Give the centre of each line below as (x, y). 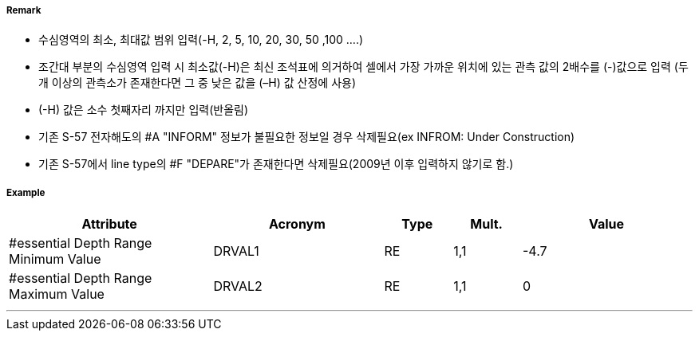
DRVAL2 (238, 286)
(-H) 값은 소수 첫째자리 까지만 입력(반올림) (144, 110)
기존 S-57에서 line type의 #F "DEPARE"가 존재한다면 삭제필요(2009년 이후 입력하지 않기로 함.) (276, 164)
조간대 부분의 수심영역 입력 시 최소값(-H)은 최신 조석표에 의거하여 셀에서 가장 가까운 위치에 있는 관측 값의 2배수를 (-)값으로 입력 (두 (363, 67)
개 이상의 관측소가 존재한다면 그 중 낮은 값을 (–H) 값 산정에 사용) (197, 83)
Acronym (297, 224)
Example (26, 192)
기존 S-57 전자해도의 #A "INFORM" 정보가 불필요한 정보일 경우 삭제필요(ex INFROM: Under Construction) (307, 137)
